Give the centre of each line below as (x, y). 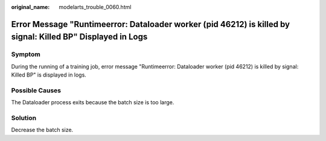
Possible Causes (36, 90)
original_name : (30, 7)
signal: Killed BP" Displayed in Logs (79, 37)
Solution (24, 118)
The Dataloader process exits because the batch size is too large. (93, 102)
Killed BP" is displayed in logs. (49, 75)
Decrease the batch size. (42, 130)
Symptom (26, 54)
